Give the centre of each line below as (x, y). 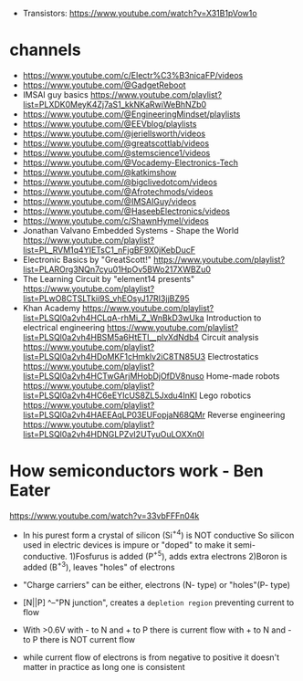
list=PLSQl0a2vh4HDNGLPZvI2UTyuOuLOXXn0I (114, 434)
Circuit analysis (230, 337)
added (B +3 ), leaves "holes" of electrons (99, 566)
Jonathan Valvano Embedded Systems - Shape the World (131, 230)
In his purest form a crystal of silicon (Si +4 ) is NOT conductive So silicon (158, 534)
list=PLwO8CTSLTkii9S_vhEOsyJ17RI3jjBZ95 (106, 298)
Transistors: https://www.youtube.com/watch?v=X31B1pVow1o (140, 13)
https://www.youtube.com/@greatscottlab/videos (116, 143)
